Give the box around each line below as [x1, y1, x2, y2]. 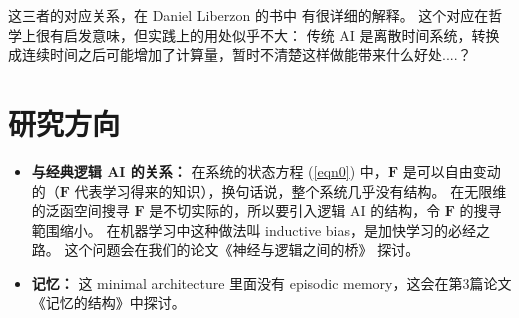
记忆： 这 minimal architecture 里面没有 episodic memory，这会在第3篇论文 [31, 272, 512, 293]
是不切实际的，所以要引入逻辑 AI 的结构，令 [149, 200, 441, 221]
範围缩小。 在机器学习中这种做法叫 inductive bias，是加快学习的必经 [31, 219, 476, 240]
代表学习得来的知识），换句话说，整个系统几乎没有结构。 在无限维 [74, 180, 507, 201]
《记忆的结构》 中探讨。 [31, 292, 186, 313]
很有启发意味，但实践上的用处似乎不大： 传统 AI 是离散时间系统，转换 [35, 24, 500, 45]
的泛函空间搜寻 [31, 200, 130, 221]
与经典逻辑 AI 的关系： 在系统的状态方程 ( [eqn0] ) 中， [31, 160, 388, 181]
